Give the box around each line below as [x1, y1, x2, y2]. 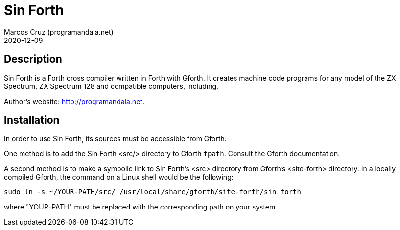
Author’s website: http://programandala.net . [4, 97, 144, 105]
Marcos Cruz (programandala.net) [4, 27, 114, 36]
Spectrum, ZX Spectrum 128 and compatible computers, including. [4, 82, 219, 90]
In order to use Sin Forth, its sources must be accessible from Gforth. [4, 134, 227, 143]
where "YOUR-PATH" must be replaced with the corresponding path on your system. [4, 203, 278, 211]
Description [4, 53, 62, 65]
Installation [4, 114, 60, 126]
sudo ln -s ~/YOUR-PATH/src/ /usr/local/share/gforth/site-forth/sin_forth [4, 188, 301, 196]
